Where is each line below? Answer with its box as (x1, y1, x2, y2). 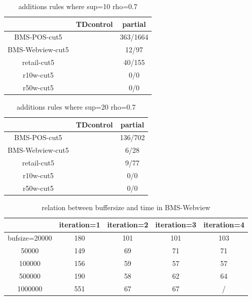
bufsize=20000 (8, 232, 52, 243)
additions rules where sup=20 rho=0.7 (16, 101, 136, 112)
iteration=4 (203, 219, 245, 230)
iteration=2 (107, 219, 149, 230)
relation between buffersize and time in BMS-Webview (42, 202, 210, 212)
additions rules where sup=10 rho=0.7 (18, 1, 137, 11)
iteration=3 (155, 219, 197, 230)
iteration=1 (59, 219, 100, 230)
